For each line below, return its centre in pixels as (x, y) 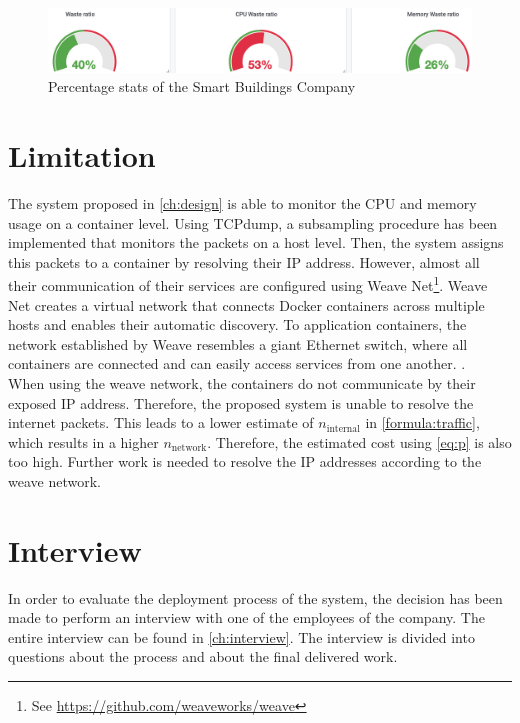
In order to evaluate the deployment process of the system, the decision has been (255, 597)
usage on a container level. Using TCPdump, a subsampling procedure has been (253, 222)
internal (343, 428)
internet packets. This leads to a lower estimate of (161, 422)
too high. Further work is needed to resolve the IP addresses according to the (245, 461)
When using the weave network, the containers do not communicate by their (242, 382)
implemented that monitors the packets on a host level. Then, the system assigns (256, 242)
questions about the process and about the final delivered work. (203, 656)
